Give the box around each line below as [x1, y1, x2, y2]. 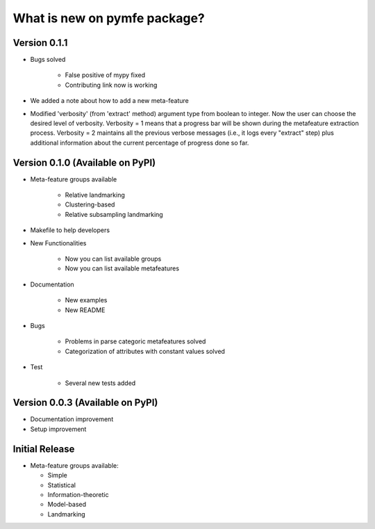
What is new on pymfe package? [12, 10, 205, 26]
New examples [65, 296, 108, 304]
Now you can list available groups [65, 254, 162, 263]
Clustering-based [65, 200, 115, 209]
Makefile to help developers [30, 226, 110, 234]
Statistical [47, 480, 76, 489]
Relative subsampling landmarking [65, 210, 163, 218]
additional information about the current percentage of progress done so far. [30, 138, 249, 147]
